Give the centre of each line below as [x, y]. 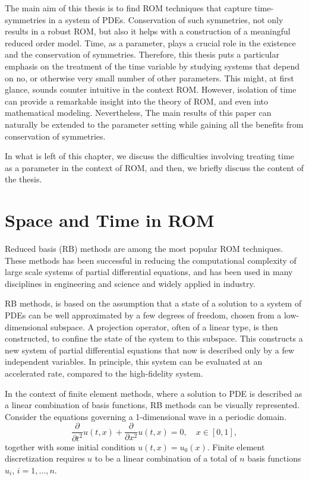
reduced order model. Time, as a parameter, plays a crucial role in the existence [150, 42]
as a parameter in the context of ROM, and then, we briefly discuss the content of [154, 167]
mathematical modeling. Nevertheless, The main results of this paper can [138, 113]
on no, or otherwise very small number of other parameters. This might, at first [149, 78]
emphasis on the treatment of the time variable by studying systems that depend [152, 66]
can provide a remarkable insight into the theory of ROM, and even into [137, 101]
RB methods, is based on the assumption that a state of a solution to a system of [153, 303]
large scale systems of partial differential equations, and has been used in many [149, 272]
